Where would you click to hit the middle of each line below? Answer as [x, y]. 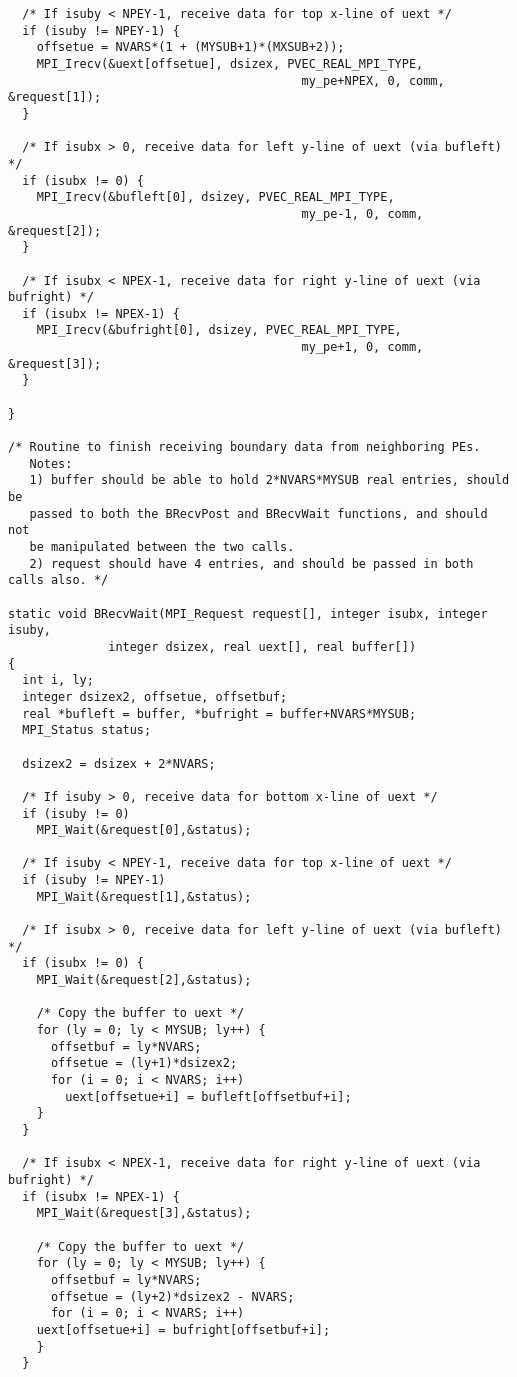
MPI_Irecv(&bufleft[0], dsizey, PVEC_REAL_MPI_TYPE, [215, 197]
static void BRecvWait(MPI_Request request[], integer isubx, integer [248, 613]
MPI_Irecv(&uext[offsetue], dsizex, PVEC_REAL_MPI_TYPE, [230, 63]
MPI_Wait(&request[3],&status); [144, 1213]
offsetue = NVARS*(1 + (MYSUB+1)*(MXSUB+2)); [190, 47]
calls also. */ [58, 580]
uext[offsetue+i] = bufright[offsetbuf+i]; [183, 1329]
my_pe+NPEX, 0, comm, [373, 80]
